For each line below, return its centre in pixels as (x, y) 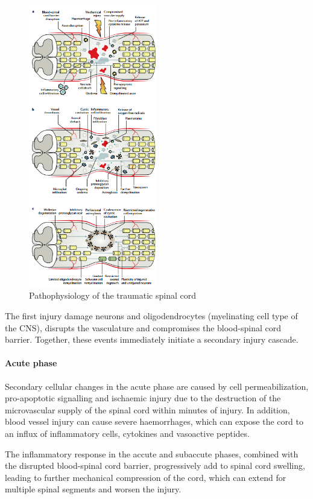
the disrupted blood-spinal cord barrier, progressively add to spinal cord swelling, (155, 466)
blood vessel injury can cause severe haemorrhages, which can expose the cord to (154, 421)
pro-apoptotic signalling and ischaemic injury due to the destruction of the (143, 398)
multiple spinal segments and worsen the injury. (93, 489)
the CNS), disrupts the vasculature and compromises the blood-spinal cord (143, 327)
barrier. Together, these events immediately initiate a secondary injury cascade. (152, 339)
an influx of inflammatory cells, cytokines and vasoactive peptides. (127, 433)
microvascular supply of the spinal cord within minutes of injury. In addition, (147, 409)
